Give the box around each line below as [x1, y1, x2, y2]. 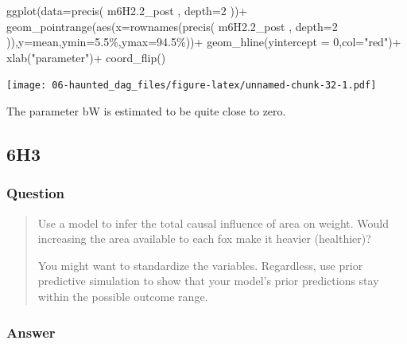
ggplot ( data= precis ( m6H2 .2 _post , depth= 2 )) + [6, 2, 248, 18]
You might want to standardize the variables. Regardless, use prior [37, 256, 363, 273]
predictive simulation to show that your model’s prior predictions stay [37, 272, 379, 289]
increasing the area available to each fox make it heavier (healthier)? [37, 230, 371, 247]
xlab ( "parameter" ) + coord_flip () [6, 49, 166, 65]
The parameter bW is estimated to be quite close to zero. [6, 103, 286, 119]
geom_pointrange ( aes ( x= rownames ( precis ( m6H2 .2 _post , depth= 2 [6, 18, 338, 34]
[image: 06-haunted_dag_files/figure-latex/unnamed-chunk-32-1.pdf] [6, 80, 377, 92]
